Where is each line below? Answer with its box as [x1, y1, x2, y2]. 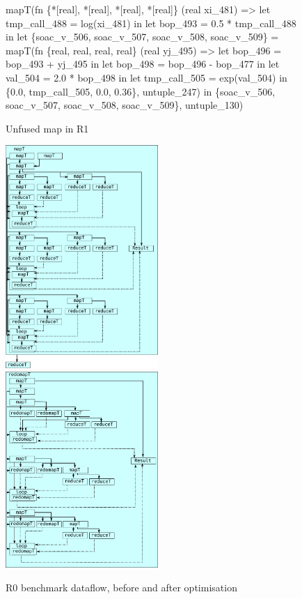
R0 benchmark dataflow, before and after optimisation [6, 579, 237, 594]
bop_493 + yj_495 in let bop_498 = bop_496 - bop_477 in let [6, 56, 280, 71]
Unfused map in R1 [6, 121, 89, 135]
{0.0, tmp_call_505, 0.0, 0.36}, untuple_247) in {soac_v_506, [6, 84, 276, 98]
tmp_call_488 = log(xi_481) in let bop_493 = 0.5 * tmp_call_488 [6, 15, 296, 30]
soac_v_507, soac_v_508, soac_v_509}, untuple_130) [6, 98, 244, 112]
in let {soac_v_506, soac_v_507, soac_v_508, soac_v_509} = [6, 29, 279, 44]
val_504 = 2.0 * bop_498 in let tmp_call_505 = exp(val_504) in [6, 70, 287, 84]
